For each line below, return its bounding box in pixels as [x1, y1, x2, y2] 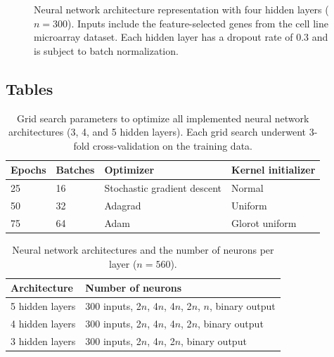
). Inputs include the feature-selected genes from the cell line [68, 15, 328, 30]
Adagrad [104, 198, 141, 213]
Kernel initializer [231, 162, 316, 177]
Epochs [11, 162, 46, 177]
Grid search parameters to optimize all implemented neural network [16, 110, 309, 125]
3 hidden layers [11, 333, 76, 348]
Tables [6, 77, 53, 99]
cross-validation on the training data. [92, 138, 252, 152]
